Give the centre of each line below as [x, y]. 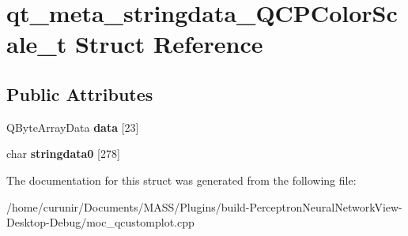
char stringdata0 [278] [63, 154]
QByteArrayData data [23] [73, 127]
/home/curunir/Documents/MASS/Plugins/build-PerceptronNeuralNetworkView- [204, 206]
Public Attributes [80, 94]
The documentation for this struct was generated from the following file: [181, 180]
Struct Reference [169, 44]
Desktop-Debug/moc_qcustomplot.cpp [100, 222]
